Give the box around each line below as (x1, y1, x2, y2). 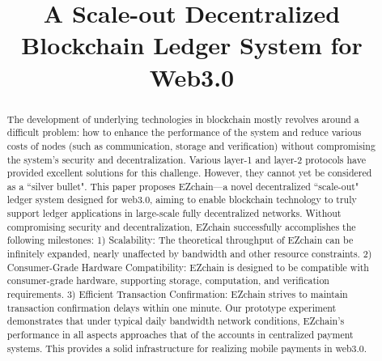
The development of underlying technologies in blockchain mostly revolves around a (6, 112, 359, 125)
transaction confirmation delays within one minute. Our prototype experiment (6, 300, 337, 314)
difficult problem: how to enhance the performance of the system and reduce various (6, 125, 362, 139)
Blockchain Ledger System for (21, 28, 363, 62)
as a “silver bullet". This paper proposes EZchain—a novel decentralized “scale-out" (6, 179, 359, 193)
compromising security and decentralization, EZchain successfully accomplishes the (6, 219, 356, 233)
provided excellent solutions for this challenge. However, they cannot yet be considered (6, 166, 372, 180)
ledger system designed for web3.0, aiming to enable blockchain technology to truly (6, 193, 357, 206)
